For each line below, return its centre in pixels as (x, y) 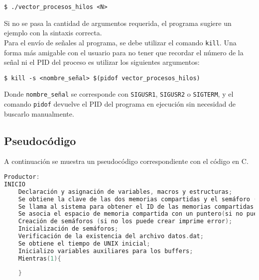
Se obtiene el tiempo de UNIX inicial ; (84, 243)
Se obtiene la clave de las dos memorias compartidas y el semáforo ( (138, 199)
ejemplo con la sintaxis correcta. (53, 33)
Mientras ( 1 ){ (40, 258)
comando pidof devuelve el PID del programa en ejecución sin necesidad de (120, 104)
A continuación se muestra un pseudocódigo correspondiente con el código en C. (126, 161)
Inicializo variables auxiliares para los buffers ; (106, 251)
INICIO (15, 184)
